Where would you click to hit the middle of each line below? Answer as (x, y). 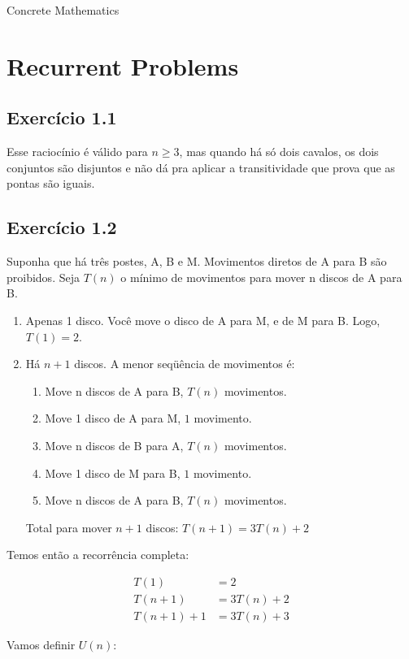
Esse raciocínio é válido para (77, 152)
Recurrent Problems (123, 65)
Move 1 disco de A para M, (113, 418)
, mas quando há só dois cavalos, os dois (279, 152)
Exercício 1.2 (62, 227)
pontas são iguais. (51, 183)
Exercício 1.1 (62, 117)
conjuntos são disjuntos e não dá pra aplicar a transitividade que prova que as (201, 167)
